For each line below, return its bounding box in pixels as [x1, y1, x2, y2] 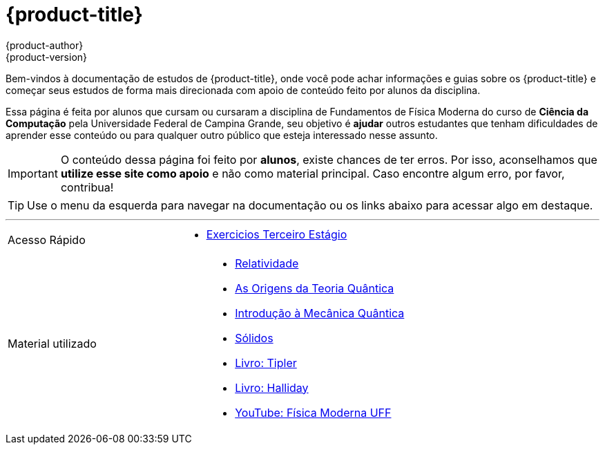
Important [8, 166, 58, 180]
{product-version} [6, 50, 88, 63]
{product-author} [6, 39, 84, 51]
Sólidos [235, 330, 273, 345]
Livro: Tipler [235, 355, 297, 370]
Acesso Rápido [8, 232, 86, 247]
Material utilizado [8, 336, 97, 350]
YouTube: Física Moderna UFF [235, 405, 392, 420]
